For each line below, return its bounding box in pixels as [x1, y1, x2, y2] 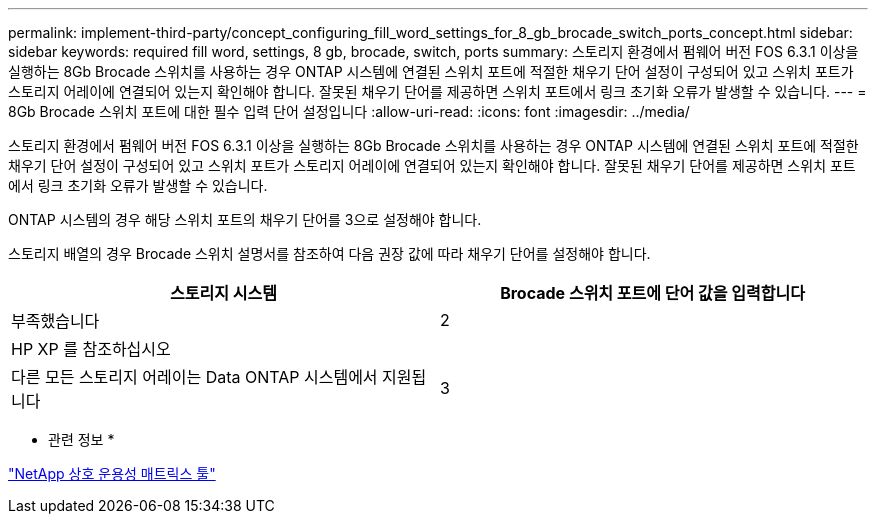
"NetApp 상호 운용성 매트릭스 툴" [8, 465, 216, 482]
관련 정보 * [48, 431, 115, 448]
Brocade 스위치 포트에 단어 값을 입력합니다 [500, 283, 805, 303]
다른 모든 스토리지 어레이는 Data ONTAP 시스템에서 [11, 367, 378, 387]
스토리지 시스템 [170, 283, 277, 303]
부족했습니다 [11, 311, 100, 331]
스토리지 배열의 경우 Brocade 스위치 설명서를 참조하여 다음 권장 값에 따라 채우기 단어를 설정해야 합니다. [8, 245, 651, 262]
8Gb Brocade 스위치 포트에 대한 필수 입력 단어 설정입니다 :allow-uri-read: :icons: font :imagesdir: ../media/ [8, 103, 690, 120]
